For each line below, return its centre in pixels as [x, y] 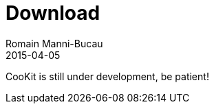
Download [53, 13]
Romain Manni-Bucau [54, 43]
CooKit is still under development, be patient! [107, 76]
